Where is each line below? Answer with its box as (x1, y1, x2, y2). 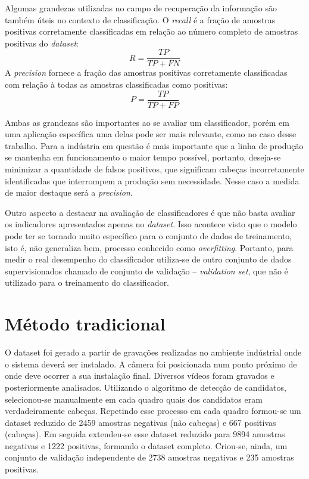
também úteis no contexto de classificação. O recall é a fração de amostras (5, 13, 276, 26)
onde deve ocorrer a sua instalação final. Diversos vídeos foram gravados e (5, 369, 274, 382)
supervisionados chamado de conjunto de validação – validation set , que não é (5, 264, 288, 277)
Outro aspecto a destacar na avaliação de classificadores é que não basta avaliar (5, 206, 295, 218)
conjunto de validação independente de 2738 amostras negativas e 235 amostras (5, 451, 294, 463)
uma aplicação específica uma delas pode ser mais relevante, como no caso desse (5, 128, 296, 140)
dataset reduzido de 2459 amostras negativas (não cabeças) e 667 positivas (5, 416, 276, 428)
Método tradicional (5, 311, 166, 336)
